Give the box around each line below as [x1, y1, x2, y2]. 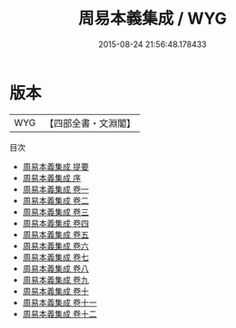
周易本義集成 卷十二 [22, 308, 97, 319]
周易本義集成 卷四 [22, 217, 89, 228]
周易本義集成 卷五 [22, 228, 89, 240]
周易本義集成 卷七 [22, 251, 89, 263]
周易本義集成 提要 [22, 160, 89, 172]
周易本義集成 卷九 [22, 274, 89, 285]
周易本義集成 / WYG [78, 8, 227, 29]
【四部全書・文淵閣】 [44, 117, 136, 130]
